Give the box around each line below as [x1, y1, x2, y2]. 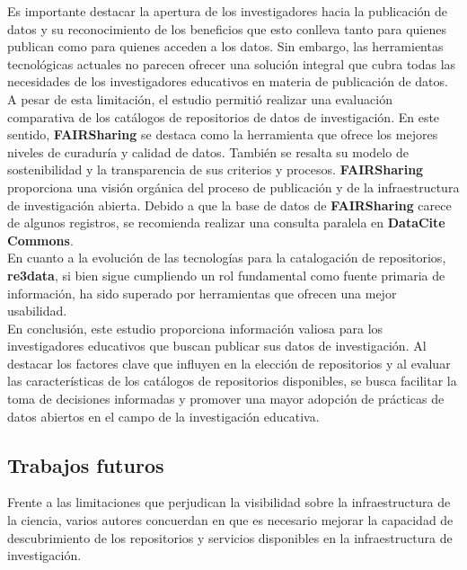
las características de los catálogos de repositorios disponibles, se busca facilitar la [7, 371, 457, 390]
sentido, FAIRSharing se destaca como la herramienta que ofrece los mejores [7, 125, 438, 144]
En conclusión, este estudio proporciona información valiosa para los [7, 318, 383, 337]
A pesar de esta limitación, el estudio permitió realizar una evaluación [7, 89, 392, 108]
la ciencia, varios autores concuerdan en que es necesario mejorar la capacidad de [7, 511, 454, 530]
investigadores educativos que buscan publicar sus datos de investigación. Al [7, 336, 427, 355]
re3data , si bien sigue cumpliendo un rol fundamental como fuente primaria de [7, 265, 445, 284]
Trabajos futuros [7, 450, 164, 478]
